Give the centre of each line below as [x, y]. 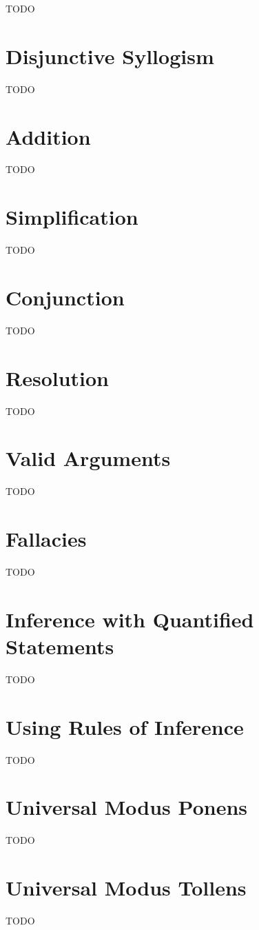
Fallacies [46, 539]
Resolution [57, 377]
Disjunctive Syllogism [110, 55]
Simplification [72, 217]
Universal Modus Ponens [127, 807]
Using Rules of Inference [125, 726]
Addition [48, 136]
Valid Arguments [88, 458]
